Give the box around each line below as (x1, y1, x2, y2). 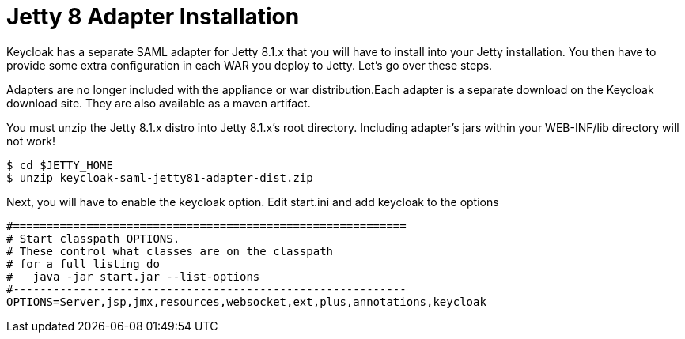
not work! (6, 134, 55, 148)
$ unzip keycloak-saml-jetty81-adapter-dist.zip (6, 171, 313, 184)
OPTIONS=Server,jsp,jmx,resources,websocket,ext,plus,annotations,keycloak (6, 295, 486, 308)
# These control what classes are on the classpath (6, 244, 334, 258)
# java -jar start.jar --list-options (6, 269, 260, 283)
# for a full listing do (6, 257, 160, 270)
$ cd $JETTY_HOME (6, 158, 113, 171)
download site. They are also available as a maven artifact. (6, 96, 311, 110)
